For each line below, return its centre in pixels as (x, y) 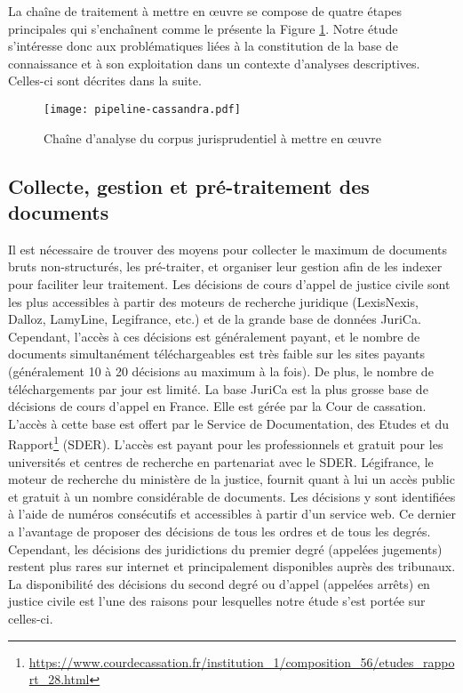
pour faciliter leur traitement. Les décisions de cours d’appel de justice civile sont (229, 284)
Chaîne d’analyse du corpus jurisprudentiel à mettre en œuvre (213, 137)
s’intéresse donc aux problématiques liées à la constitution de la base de (203, 46)
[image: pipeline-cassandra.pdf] (142, 109)
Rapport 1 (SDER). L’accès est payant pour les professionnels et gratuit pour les (226, 443)
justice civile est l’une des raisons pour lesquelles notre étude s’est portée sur (217, 601)
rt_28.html (59, 679)
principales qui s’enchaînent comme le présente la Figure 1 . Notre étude (203, 28)
